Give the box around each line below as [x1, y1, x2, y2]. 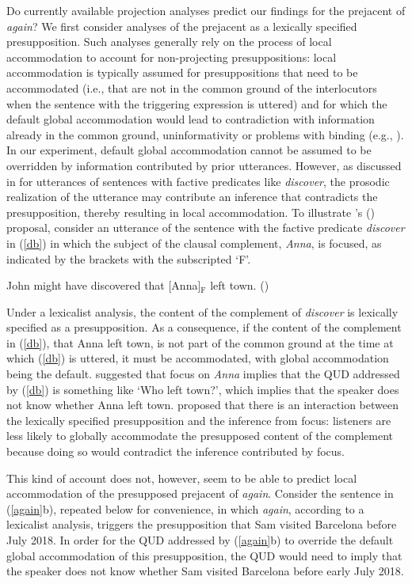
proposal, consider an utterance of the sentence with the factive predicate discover [6, 219, 405, 236]
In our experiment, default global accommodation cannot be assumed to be [6, 142, 372, 158]
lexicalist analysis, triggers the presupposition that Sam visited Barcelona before [6, 516, 397, 533]
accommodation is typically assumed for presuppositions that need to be [6, 64, 358, 81]
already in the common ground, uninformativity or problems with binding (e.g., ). [6, 126, 404, 142]
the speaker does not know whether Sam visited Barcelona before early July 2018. [6, 563, 404, 579]
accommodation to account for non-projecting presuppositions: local [6, 48, 337, 65]
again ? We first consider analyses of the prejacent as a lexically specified [6, 17, 357, 34]
